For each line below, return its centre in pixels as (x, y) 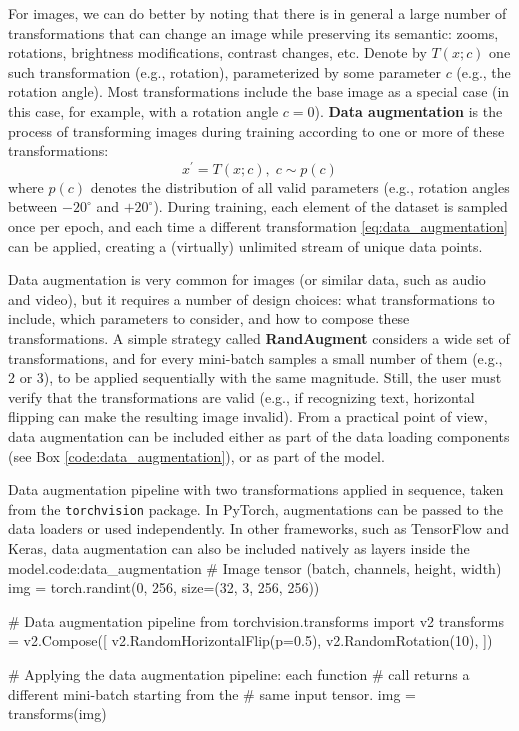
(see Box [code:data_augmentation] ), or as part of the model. (196, 455)
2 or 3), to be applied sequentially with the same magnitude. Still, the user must (255, 377)
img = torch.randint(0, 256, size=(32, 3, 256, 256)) (164, 587)
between (33, 206)
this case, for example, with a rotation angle (143, 110)
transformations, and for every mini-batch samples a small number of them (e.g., (255, 357)
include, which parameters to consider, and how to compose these (209, 318)
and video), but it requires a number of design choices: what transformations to (251, 298)
